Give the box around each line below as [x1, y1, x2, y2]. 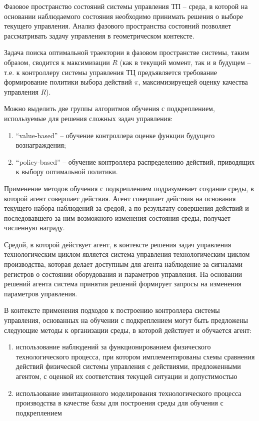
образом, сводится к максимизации [4, 57, 110, 67]
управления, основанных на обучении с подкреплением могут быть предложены [4, 315, 248, 325]
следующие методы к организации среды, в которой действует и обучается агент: [4, 324, 252, 335]
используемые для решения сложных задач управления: [4, 113, 173, 123]
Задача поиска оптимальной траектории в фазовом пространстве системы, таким [4, 47, 249, 58]
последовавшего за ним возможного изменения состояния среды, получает [4, 212, 230, 223]
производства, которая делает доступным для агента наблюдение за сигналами [4, 259, 242, 269]
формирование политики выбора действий [4, 77, 132, 87]
